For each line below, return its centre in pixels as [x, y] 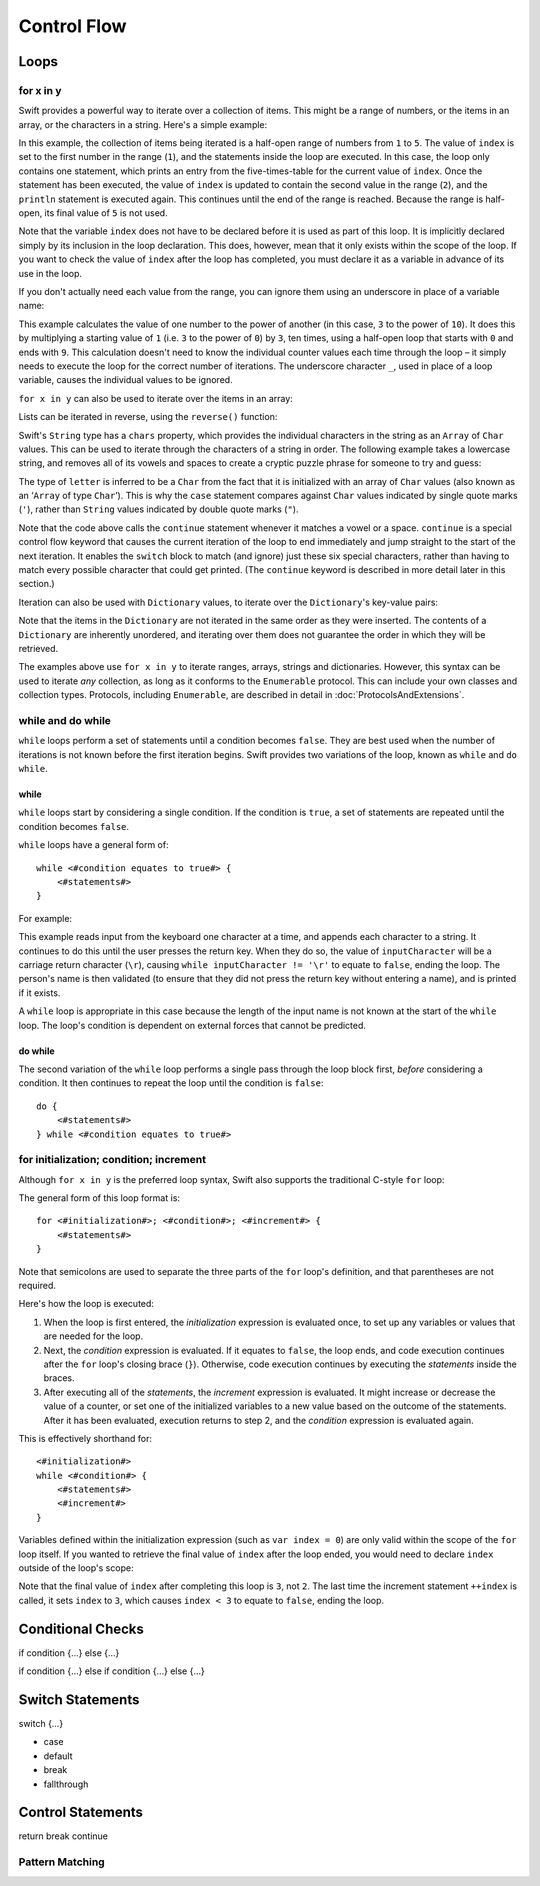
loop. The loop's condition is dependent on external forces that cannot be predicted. [192, 1025]
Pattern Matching [61, 1862]
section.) [36, 584]
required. [37, 1285]
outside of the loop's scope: [76, 1568]
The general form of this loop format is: [99, 1198]
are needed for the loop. [93, 1336]
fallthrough [66, 1784]
